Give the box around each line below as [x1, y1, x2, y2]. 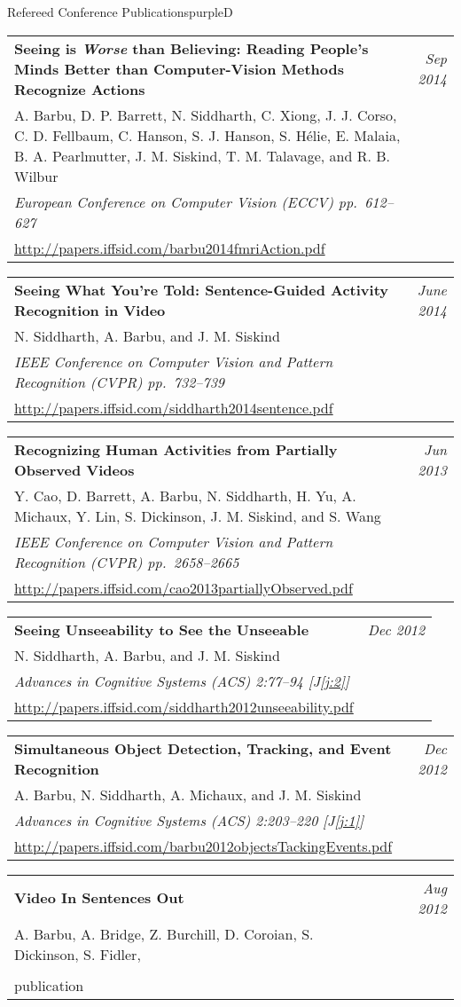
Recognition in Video [14, 299, 166, 320]
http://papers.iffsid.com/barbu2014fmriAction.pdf [14, 237, 325, 258]
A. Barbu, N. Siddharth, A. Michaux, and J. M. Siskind [14, 783, 362, 805]
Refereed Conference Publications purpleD [7, 3, 233, 20]
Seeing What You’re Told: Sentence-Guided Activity [14, 279, 388, 300]
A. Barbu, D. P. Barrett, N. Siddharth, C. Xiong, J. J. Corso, [14, 104, 397, 125]
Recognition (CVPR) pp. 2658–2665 [14, 551, 239, 572]
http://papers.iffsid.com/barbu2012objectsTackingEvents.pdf [14, 835, 393, 856]
